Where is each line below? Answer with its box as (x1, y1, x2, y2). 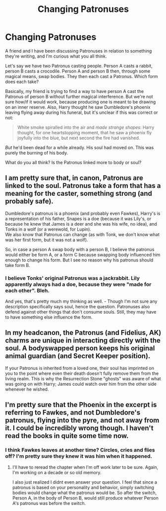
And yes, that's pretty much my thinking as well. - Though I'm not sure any (5, 298, 158, 304)
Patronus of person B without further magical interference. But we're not (5, 93, 153, 99)
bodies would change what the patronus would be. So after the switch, (12, 490, 157, 496)
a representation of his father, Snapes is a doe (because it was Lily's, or (5, 215, 152, 222)
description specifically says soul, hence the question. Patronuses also (5, 304, 150, 310)
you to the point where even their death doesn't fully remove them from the (5, 370, 159, 376)
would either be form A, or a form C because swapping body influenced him (5, 252, 161, 257)
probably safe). (5, 197, 54, 206)
